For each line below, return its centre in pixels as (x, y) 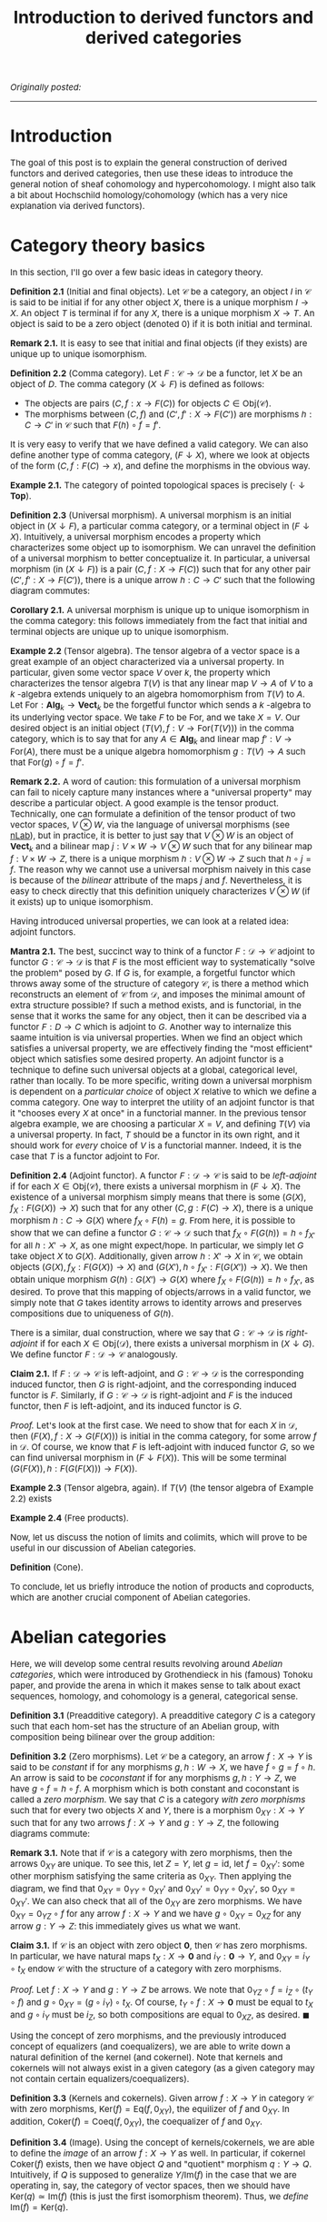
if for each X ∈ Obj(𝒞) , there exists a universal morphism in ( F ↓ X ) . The (156, 1187)
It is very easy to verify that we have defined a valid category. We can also (159, 445)
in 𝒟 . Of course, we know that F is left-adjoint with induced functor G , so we (163, 1447)
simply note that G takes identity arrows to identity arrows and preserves (156, 1303)
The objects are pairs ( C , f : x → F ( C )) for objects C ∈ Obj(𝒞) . (148, 404)
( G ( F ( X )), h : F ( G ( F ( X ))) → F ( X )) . (74, 1469)
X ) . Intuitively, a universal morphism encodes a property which (136, 537)
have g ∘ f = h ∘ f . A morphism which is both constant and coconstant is (155, 1789)
